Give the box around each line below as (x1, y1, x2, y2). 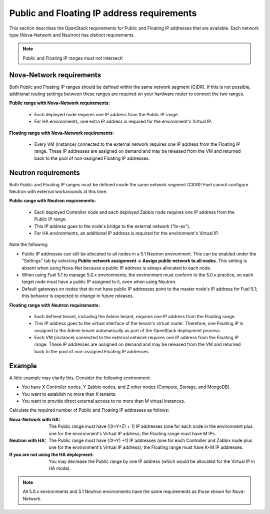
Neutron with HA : (9, 437, 46, 443)
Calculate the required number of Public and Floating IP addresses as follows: (9, 407, 169, 413)
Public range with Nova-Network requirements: (9, 100, 110, 106)
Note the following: (9, 241, 48, 247)
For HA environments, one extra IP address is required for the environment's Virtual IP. (34, 118, 212, 125)
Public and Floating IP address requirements (9, 8, 197, 19)
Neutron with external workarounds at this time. (9, 188, 107, 195)
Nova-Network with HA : (9, 416, 60, 422)
